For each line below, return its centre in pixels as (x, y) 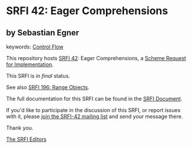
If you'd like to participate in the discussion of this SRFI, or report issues (93, 110)
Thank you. (20, 128)
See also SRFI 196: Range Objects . (48, 87)
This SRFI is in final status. (38, 76)
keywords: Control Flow (35, 47)
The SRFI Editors (27, 139)
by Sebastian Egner (43, 33)
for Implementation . (30, 64)
